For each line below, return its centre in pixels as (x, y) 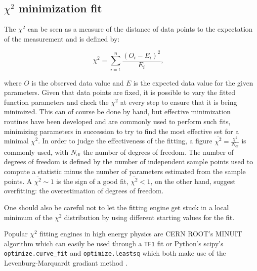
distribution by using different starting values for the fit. (149, 217)
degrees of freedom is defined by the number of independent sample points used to (128, 161)
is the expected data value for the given (193, 82)
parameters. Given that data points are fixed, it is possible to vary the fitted (120, 92)
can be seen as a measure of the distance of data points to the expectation (140, 29)
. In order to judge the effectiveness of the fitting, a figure (125, 141)
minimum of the (28, 217)
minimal (16, 141)
